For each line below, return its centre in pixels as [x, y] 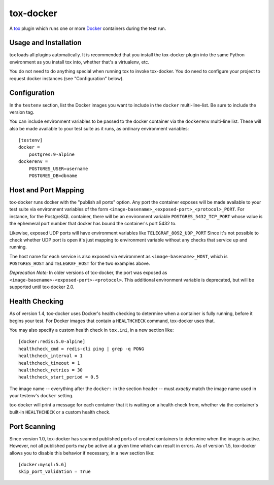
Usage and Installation [46, 43]
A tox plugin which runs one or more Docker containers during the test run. [88, 28]
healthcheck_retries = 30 [51, 370]
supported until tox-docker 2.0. [42, 287]
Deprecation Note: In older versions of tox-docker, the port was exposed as [88, 273]
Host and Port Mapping [47, 190]
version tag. [22, 112]
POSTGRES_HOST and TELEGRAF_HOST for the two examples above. [80, 263]
